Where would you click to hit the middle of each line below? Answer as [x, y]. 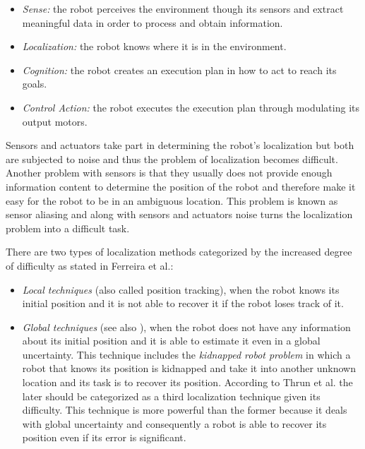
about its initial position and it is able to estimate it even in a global [171, 341]
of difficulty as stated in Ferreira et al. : [90, 265]
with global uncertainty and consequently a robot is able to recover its [174, 423]
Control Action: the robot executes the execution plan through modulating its [191, 107]
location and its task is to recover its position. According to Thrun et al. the [187, 382]
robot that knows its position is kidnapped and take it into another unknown [189, 368]
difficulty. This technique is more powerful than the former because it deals [185, 410]
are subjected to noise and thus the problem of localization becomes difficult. [172, 158]
